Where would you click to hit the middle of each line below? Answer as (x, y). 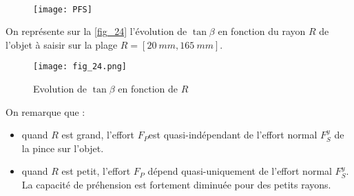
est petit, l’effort (96, 171)
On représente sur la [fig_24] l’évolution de (96, 31)
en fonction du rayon (262, 31)
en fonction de (148, 89)
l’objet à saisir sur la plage (62, 44)
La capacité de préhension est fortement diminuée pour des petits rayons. (176, 185)
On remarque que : (45, 111)
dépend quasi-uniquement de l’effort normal (240, 171)
